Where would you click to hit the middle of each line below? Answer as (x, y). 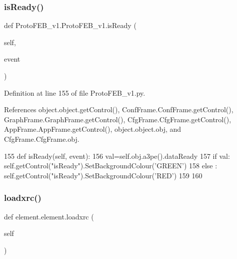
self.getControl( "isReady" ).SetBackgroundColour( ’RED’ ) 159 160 (103, 175)
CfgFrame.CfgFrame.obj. (42, 139)
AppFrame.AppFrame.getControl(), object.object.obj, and (93, 129)
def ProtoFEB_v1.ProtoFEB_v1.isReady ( (70, 25)
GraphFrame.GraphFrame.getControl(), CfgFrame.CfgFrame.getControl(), (118, 119)
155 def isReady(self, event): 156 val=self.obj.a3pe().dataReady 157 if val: (117, 156)
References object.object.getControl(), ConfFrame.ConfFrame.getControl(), (119, 109)
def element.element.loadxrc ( (49, 216)
